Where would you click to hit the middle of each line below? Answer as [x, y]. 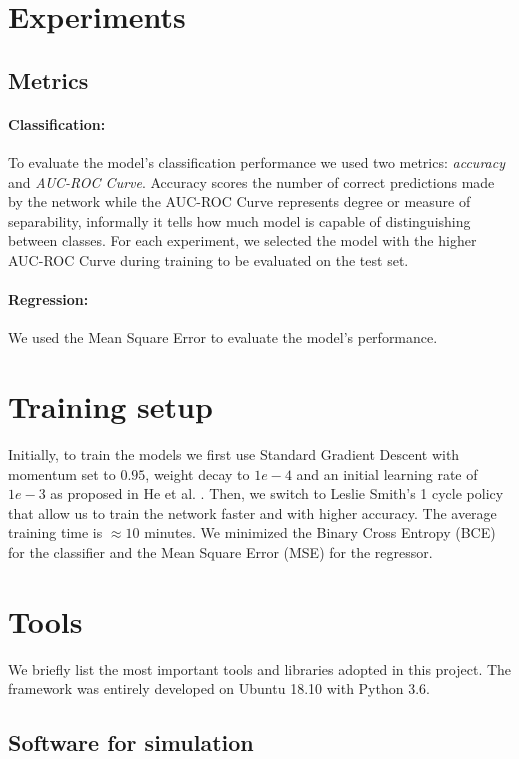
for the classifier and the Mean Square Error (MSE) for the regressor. [220, 552]
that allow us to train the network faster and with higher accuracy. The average [252, 512]
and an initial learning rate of [387, 473]
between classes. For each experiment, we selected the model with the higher [242, 240]
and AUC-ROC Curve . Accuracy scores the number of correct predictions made [251, 181]
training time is [55, 532]
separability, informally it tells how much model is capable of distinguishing [239, 220]
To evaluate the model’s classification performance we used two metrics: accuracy [256, 161]
